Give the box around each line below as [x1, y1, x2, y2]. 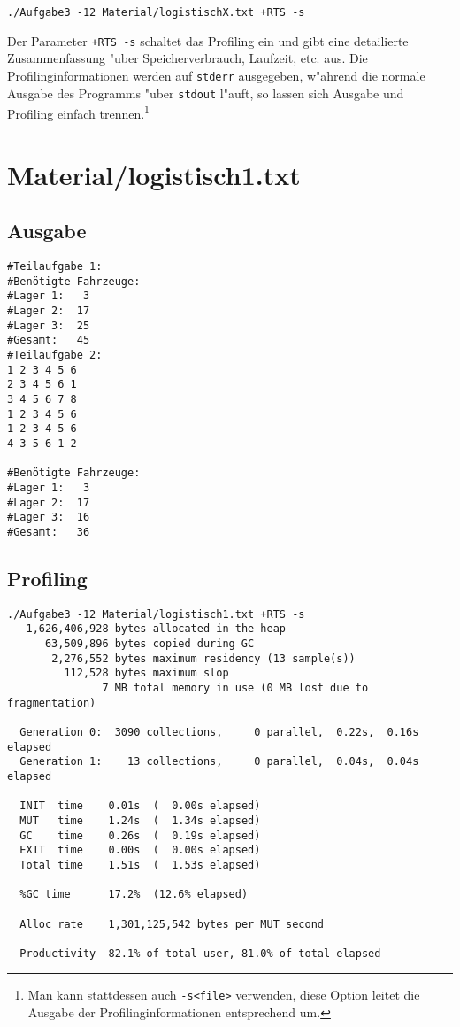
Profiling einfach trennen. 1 [7, 102, 149, 122]
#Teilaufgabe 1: [7, 260, 103, 274]
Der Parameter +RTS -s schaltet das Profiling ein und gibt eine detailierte [7, 31, 409, 50]
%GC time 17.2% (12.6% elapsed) [19, 888, 249, 901]
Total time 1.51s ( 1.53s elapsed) [19, 858, 261, 871]
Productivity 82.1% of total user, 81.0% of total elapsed [19, 946, 381, 960]
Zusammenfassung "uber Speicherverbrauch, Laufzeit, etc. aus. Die [7, 49, 368, 67]
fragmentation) [7, 696, 96, 709]
